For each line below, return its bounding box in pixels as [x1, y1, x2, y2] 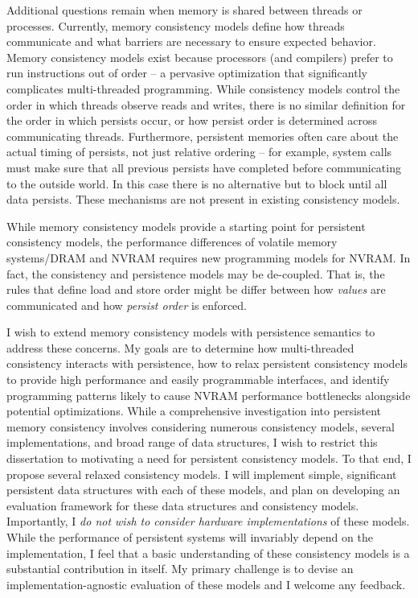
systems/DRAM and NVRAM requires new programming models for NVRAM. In [6, 249, 411, 266]
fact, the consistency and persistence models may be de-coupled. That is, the [6, 265, 385, 282]
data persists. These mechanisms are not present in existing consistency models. [6, 191, 400, 208]
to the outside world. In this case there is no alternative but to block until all [6, 175, 387, 192]
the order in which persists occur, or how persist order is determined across [6, 112, 378, 129]
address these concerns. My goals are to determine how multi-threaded [6, 339, 354, 356]
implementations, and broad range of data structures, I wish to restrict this [6, 434, 378, 451]
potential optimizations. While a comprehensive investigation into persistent [6, 402, 381, 419]
